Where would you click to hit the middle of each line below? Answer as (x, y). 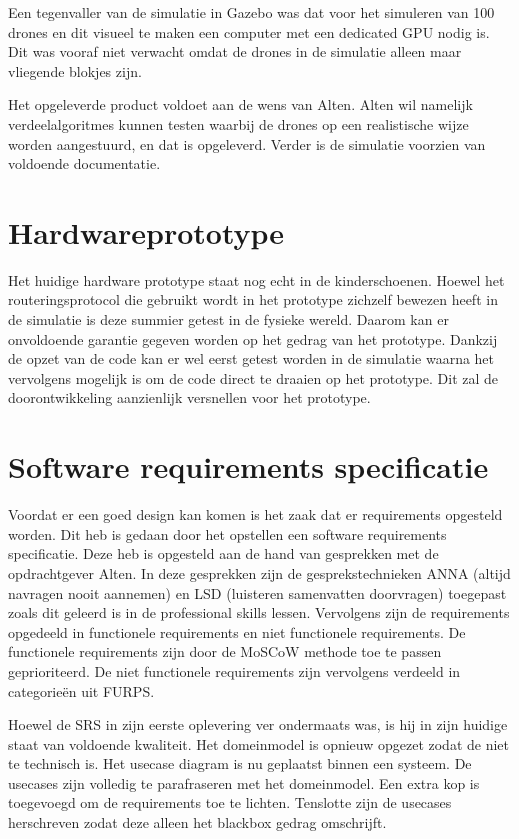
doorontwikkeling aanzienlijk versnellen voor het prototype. (189, 397)
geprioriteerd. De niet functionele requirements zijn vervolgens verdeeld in (234, 670)
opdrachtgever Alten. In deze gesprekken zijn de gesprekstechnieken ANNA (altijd (259, 572)
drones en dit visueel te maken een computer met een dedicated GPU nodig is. (249, 31)
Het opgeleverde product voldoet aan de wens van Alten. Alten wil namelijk (240, 104)
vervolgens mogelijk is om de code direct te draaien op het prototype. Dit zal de (253, 377)
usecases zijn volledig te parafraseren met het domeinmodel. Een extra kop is (244, 782)
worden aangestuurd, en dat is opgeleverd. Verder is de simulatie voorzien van (247, 143)
